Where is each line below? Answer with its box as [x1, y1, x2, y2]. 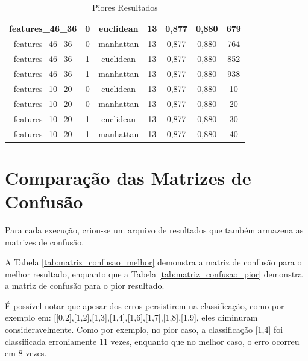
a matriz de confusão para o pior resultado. [5, 279, 165, 292]
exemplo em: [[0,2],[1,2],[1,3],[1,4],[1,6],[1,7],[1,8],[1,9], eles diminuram [5, 311, 258, 324]
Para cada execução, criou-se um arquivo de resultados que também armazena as [5, 223, 304, 236]
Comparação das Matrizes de [5, 165, 251, 190]
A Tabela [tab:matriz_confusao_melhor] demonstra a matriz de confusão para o [5, 256, 302, 268]
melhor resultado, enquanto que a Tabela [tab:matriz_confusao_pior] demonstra [5, 267, 303, 280]
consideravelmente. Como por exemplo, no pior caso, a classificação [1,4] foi [5, 323, 283, 336]
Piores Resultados [92, 1, 158, 13]
